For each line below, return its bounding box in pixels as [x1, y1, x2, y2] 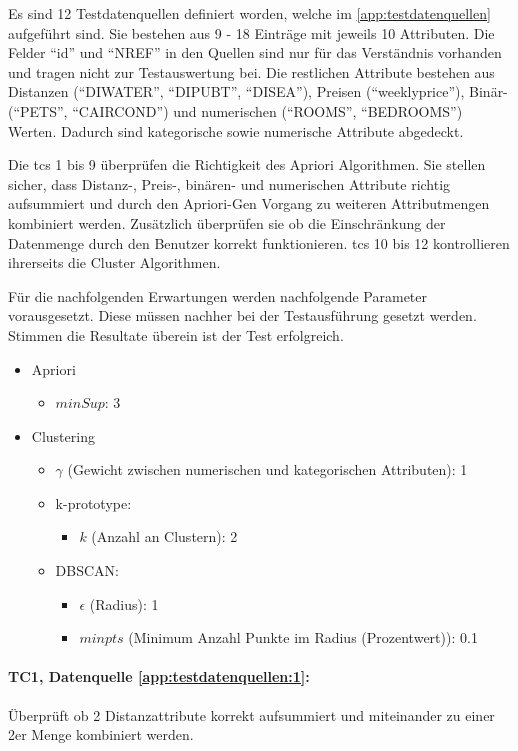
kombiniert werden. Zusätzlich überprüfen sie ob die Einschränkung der [8, 212, 446, 233]
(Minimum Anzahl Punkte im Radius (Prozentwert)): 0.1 [128, 627, 478, 648]
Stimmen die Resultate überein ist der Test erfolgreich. [8, 324, 344, 345]
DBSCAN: [55, 560, 119, 581]
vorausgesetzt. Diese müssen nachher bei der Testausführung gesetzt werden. [8, 305, 477, 326]
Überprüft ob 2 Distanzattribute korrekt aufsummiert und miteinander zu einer [8, 704, 495, 725]
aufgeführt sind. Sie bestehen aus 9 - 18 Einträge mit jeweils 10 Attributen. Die [8, 22, 495, 43]
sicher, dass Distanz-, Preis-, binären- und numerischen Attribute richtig [8, 173, 451, 194]
